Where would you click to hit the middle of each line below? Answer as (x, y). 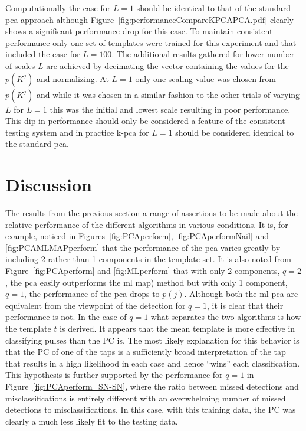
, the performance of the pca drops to (92, 294)
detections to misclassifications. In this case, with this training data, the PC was (151, 409)
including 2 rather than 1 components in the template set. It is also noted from (148, 259)
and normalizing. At (73, 78)
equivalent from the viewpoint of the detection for (96, 305)
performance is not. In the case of (66, 317)
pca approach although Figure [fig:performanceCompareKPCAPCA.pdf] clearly (149, 19)
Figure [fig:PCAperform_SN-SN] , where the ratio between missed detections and (152, 386)
